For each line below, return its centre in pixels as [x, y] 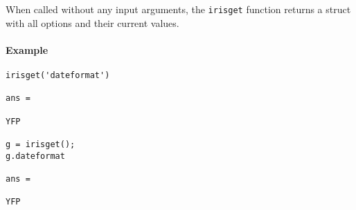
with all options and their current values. [92, 22]
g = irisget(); [41, 144]
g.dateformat [35, 156]
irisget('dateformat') [58, 76]
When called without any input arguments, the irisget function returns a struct [178, 9]
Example [27, 49]
